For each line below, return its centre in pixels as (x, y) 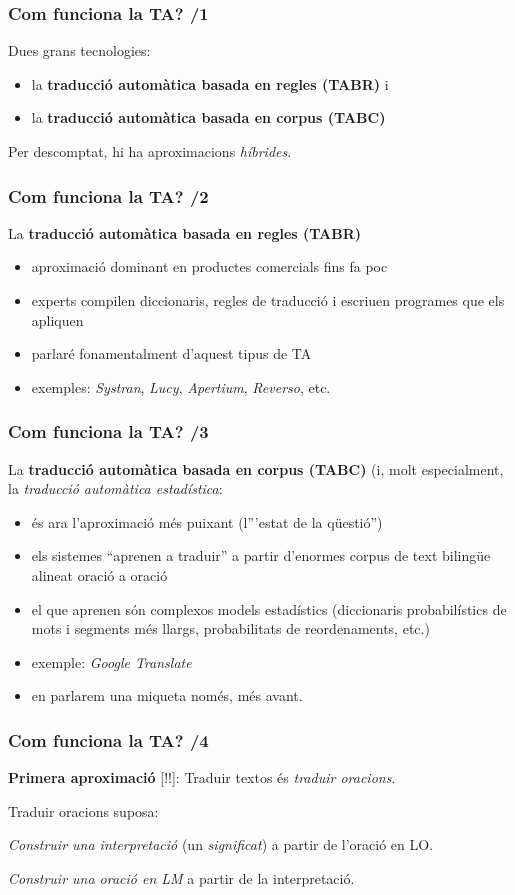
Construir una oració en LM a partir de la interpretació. (181, 877)
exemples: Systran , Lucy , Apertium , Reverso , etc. (181, 386)
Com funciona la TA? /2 (108, 195)
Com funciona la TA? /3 (108, 431)
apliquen (57, 319)
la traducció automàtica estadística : (115, 488)
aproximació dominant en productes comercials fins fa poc (209, 266)
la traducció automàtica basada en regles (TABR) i (210, 83)
